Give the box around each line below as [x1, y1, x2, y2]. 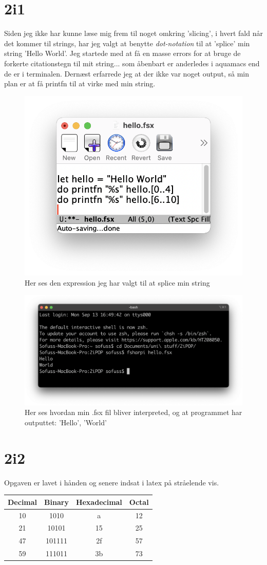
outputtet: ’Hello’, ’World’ [25, 417, 107, 427]
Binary [44, 496, 69, 507]
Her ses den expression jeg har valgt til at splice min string [25, 277, 210, 288]
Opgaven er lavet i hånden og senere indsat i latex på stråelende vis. [4, 477, 219, 487]
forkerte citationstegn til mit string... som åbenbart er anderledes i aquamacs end [4, 58, 260, 68]
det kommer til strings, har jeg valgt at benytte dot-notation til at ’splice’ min [4, 37, 250, 48]
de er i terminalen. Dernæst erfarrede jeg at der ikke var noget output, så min [4, 68, 250, 79]
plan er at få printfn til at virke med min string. [4, 78, 156, 89]
